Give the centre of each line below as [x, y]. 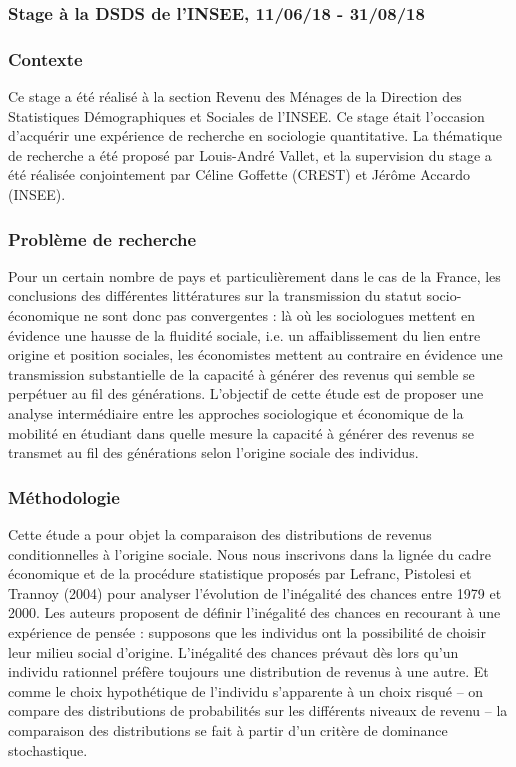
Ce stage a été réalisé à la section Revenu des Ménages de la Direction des [235, 96]
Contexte [45, 58]
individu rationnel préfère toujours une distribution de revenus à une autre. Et [248, 671]
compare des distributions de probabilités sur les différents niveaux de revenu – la [258, 710]
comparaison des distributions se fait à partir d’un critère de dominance [228, 729]
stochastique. [48, 749]
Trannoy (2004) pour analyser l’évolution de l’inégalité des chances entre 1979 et [255, 592]
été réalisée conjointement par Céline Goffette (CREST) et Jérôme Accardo [239, 174]
